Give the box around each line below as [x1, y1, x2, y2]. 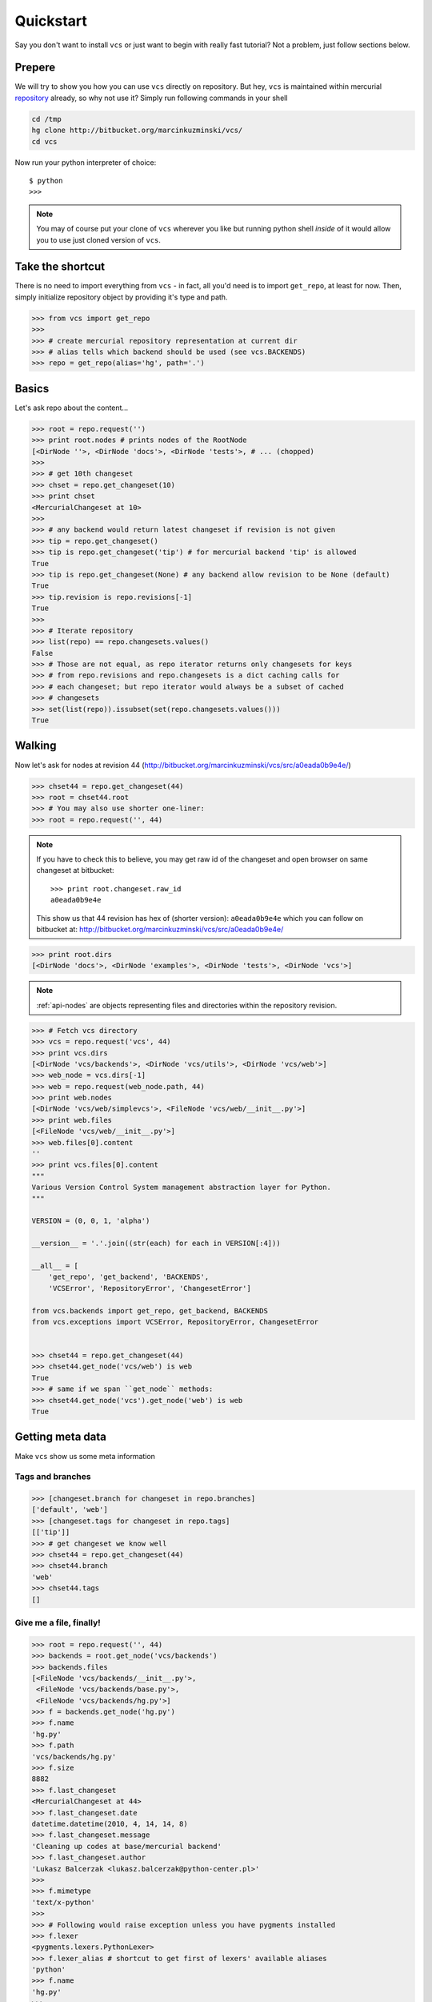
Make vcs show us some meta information [14, 1451, 156, 1461]
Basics [14, 381, 50, 396]
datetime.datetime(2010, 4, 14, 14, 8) [31, 1819, 188, 1828]
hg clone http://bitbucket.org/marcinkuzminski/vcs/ [31, 126, 243, 135]
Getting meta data [14, 1430, 107, 1444]
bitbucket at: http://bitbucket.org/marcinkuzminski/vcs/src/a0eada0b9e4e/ [36, 925, 284, 935]
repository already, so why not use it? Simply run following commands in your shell [14, 93, 288, 103]
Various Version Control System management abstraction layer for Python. [31, 1183, 332, 1192]
